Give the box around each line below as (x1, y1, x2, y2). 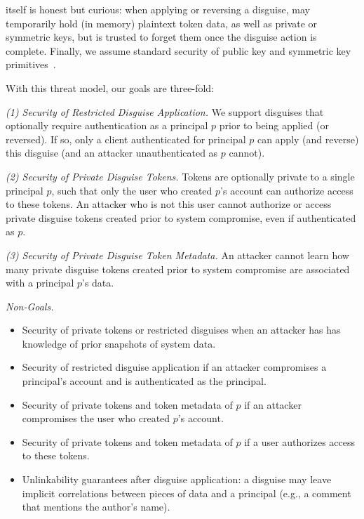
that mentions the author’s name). (22, 499, 170, 514)
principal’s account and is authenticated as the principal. (22, 374, 267, 388)
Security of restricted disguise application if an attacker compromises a (22, 360, 327, 374)
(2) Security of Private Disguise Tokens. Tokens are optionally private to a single (6, 169, 355, 183)
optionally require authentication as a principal (6, 118, 208, 133)
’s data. (82, 275, 114, 290)
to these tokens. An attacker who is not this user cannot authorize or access (6, 197, 332, 211)
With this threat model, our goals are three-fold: (6, 80, 215, 95)
